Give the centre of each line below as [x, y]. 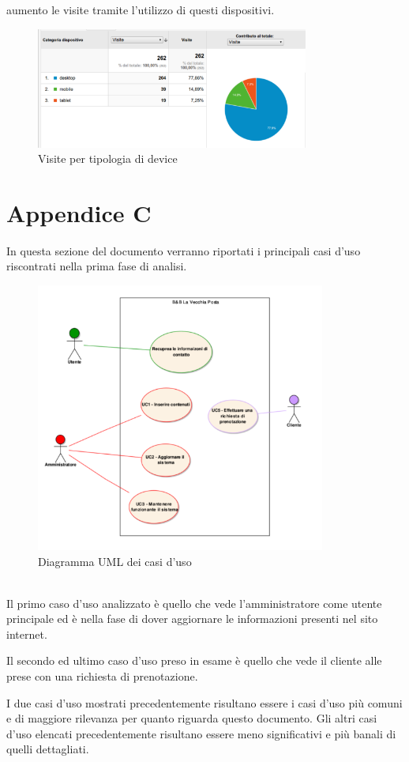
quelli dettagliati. [48, 749]
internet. [27, 634]
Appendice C [79, 212]
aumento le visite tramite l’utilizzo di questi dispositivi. [141, 9]
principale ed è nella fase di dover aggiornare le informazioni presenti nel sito [192, 619]
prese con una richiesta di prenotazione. [102, 676]
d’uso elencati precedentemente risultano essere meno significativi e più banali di [201, 733]
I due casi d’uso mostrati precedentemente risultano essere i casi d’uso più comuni [204, 702]
